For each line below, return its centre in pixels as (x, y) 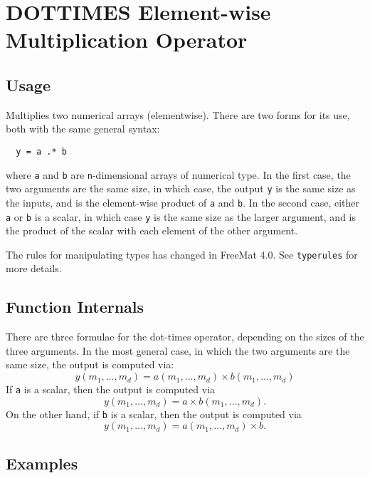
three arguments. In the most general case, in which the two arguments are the (178, 350)
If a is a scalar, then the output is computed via (111, 389)
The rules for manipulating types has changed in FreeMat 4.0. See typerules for (182, 254)
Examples (42, 463)
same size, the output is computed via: (90, 364)
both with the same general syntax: (83, 129)
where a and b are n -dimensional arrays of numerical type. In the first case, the (178, 174)
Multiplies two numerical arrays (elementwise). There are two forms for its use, (178, 114)
